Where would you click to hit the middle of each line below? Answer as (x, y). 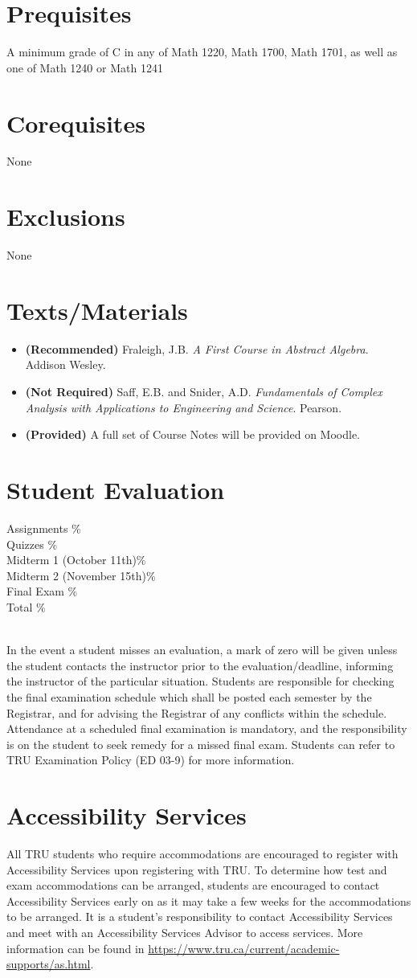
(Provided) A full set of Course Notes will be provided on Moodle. (192, 434)
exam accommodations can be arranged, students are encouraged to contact (193, 885)
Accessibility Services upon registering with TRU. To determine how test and (197, 869)
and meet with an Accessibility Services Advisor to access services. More (185, 932)
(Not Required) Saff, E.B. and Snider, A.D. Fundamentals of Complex (204, 392)
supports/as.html (49, 964)
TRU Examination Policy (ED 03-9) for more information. (151, 760)
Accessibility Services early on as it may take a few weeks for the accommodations (209, 900)
